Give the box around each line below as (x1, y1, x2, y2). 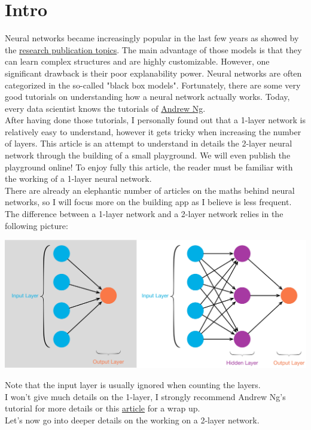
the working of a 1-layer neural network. (5, 172, 152, 185)
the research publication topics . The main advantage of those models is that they (5, 43, 302, 56)
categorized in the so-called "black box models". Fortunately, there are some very (5, 78, 301, 91)
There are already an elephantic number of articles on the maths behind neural (5, 184, 295, 196)
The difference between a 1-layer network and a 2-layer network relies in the (5, 208, 283, 220)
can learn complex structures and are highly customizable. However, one (5, 55, 270, 68)
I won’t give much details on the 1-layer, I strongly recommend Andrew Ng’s (5, 390, 286, 402)
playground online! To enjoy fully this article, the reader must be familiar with (5, 160, 293, 173)
